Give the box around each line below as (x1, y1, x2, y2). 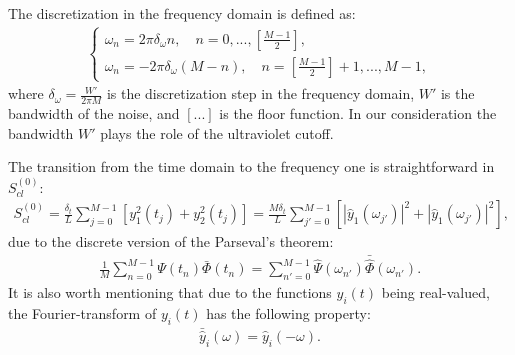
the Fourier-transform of (8, 302, 157, 323)
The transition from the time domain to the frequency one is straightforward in (8, 156, 495, 177)
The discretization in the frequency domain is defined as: (8, 3, 356, 23)
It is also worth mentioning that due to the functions (8, 282, 332, 303)
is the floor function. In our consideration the (219, 103, 497, 124)
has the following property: (206, 302, 371, 323)
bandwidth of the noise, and (8, 103, 180, 124)
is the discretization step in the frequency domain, (106, 83, 415, 104)
